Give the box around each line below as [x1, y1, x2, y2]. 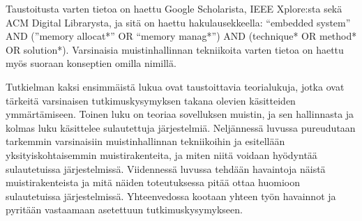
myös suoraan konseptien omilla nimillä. [6, 56, 176, 70]
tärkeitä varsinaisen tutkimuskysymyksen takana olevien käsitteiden [6, 93, 296, 107]
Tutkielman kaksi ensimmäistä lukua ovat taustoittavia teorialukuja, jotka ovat [6, 79, 345, 93]
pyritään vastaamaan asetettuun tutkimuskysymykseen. [6, 202, 243, 217]
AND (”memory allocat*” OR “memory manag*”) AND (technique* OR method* [6, 29, 357, 43]
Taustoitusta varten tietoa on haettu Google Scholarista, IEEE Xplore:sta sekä [6, 1, 342, 15]
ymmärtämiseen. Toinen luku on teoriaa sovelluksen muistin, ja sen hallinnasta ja [6, 107, 354, 121]
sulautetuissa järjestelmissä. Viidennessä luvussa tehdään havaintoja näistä [6, 161, 326, 176]
